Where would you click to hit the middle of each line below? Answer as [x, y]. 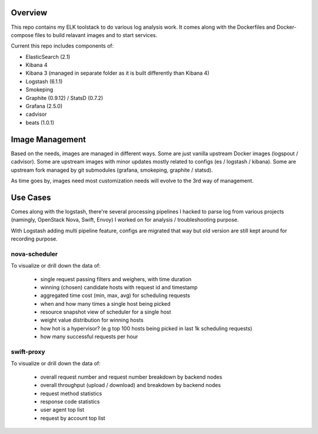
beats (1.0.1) [40, 122]
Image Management [49, 139]
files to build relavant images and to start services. [96, 35]
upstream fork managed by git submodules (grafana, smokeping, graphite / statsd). [112, 170]
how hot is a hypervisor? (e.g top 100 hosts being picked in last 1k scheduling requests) [146, 328]
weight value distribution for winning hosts [92, 320]
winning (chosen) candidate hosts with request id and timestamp [119, 287]
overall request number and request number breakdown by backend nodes [131, 377]
